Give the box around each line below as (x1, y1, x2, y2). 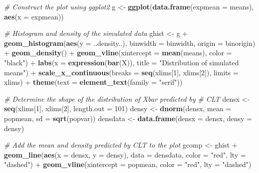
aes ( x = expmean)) (4, 11, 64, 21)
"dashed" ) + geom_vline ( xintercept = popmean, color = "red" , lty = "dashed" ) (4, 159, 252, 170)
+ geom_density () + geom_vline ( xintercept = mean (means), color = (4, 47, 232, 58)
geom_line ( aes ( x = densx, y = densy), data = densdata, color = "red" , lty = (4, 149, 246, 160)
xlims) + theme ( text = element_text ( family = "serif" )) (4, 77, 183, 87)
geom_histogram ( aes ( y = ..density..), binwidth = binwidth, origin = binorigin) (4, 37, 256, 48)
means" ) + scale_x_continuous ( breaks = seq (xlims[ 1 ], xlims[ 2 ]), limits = (4, 67, 239, 77)
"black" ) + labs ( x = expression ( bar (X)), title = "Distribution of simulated (4, 57, 239, 67)
